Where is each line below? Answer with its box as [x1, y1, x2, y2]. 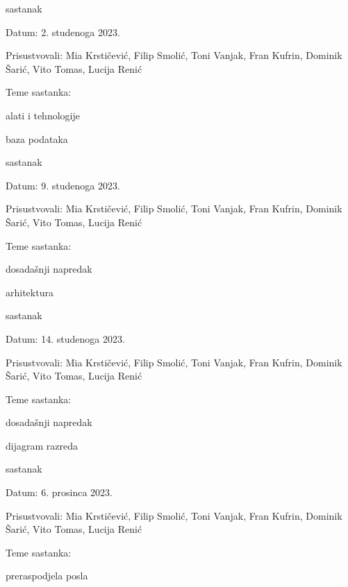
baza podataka [6, 131, 68, 146]
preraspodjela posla [6, 568, 88, 583]
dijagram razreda [6, 438, 78, 452]
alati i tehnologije [6, 108, 80, 122]
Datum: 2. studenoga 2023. [6, 24, 120, 39]
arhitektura [6, 284, 53, 299]
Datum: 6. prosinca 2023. [6, 485, 113, 500]
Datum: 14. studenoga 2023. [6, 331, 125, 346]
